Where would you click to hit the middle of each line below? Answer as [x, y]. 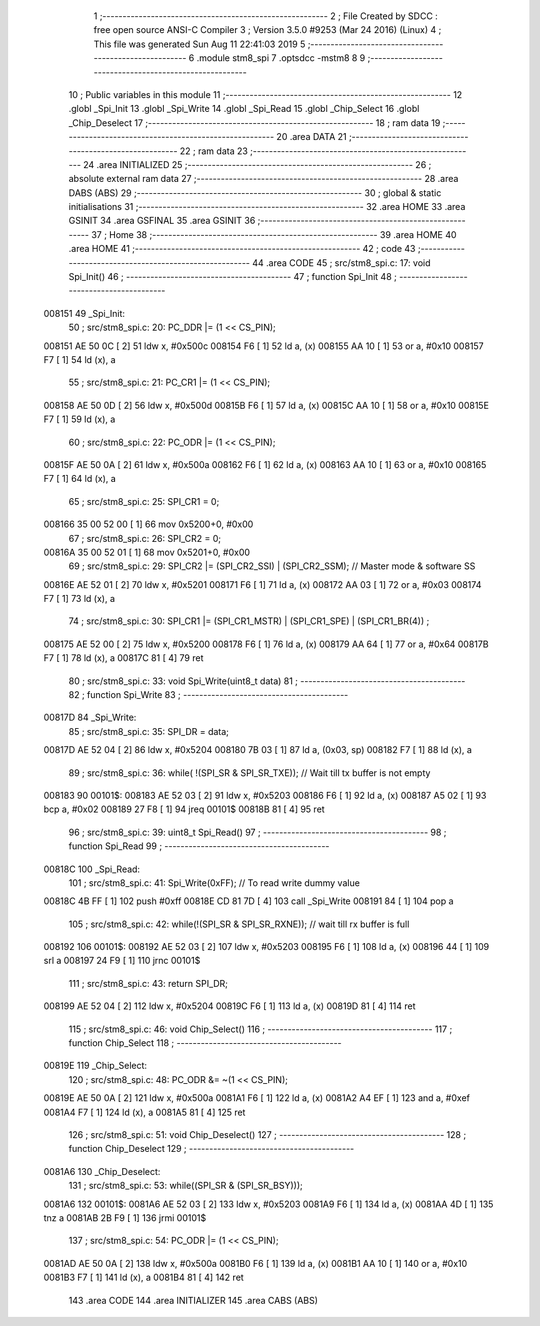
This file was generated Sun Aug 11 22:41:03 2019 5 [199, 44]
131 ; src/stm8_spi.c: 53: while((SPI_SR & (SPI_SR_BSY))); [186, 1186]
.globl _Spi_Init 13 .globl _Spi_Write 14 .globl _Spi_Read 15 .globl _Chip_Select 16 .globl [244, 109]
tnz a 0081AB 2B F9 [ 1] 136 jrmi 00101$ [125, 1217]
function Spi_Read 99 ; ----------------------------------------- [199, 846]
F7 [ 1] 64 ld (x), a [80, 479]
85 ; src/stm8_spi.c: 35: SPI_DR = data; [149, 731]
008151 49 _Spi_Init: [84, 313]
